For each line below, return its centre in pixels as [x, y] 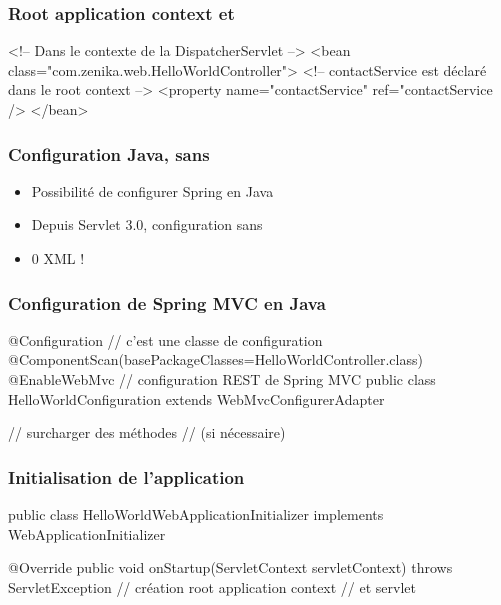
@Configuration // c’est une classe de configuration [165, 339]
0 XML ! [58, 258]
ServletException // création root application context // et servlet [212, 586]
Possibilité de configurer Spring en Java [152, 190]
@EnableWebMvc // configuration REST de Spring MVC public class [222, 379]
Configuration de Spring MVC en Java [167, 302]
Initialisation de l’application [126, 476]
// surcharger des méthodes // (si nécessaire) [147, 432]
